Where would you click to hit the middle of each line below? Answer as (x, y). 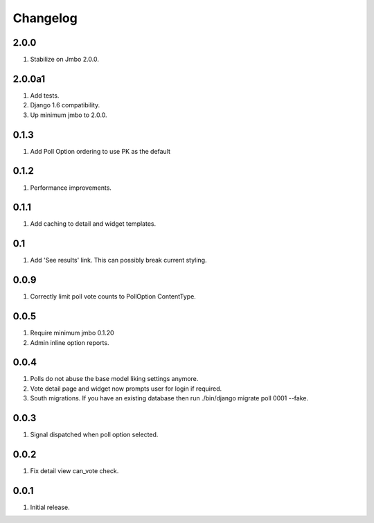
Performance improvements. (71, 188)
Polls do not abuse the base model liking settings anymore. (114, 379)
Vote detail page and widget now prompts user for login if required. (126, 389)
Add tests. (45, 95)
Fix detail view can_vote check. (74, 471)
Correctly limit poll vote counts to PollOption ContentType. (113, 296)
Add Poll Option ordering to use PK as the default (100, 151)
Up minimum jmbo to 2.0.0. (69, 115)
